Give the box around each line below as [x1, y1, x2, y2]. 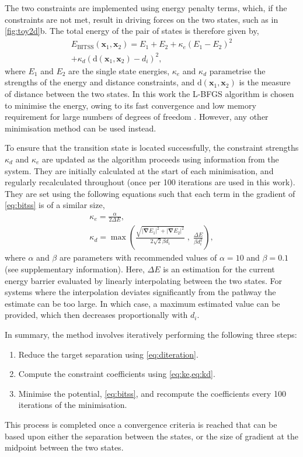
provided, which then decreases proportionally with [5, 309, 188, 321]
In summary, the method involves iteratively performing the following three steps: [5, 328, 297, 340]
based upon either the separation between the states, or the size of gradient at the [5, 430, 298, 442]
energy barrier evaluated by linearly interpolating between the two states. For [5, 274, 283, 286]
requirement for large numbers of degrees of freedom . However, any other [5, 110, 269, 123]
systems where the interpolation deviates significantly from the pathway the [5, 286, 276, 298]
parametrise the [209, 64, 266, 77]
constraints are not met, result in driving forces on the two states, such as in [5, 13, 278, 25]
